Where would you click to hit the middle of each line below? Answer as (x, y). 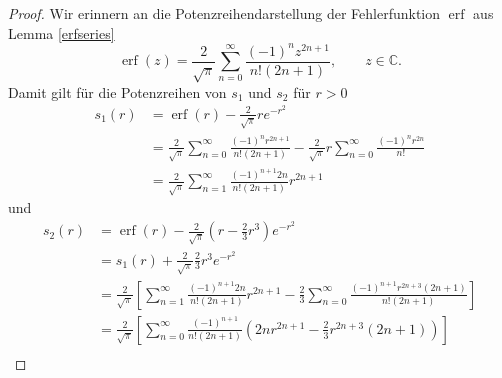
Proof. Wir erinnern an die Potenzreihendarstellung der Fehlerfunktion (224, 13)
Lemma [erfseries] (61, 32)
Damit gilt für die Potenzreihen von (117, 91)
